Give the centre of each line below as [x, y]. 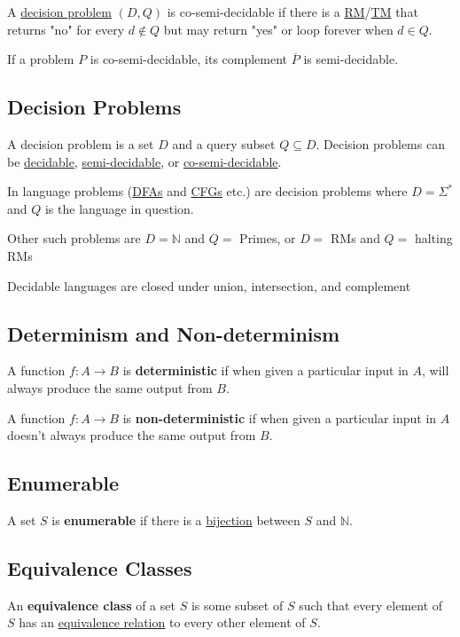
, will [435, 370]
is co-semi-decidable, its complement [189, 59]
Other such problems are [74, 238]
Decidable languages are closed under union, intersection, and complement [209, 285]
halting [433, 238]
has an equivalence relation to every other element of [162, 622]
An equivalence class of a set [91, 605]
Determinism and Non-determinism [174, 333]
